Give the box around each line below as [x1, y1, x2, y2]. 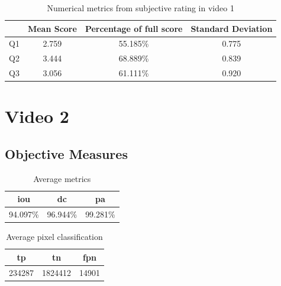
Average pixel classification [6, 230, 103, 243]
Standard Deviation [190, 22, 273, 34]
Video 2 [5, 104, 69, 128]
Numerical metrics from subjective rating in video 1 [47, 2, 234, 14]
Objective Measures [5, 144, 128, 162]
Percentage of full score [85, 22, 183, 34]
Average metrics [33, 172, 91, 184]
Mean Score [27, 22, 77, 34]
